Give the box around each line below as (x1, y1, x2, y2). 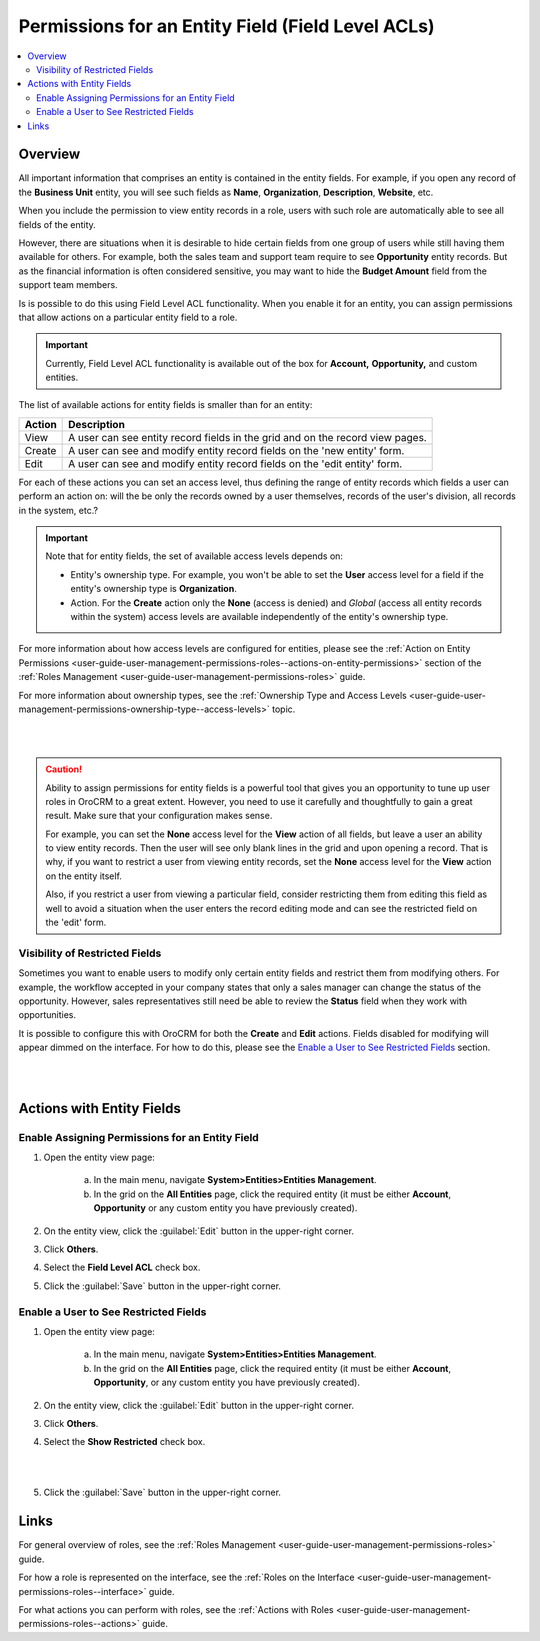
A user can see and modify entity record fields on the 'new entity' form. (68, 443, 405, 457)
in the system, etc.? (18, 504, 99, 516)
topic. (271, 703, 296, 715)
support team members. (18, 279, 119, 291)
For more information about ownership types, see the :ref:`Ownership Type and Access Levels (18, 689, 407, 701)
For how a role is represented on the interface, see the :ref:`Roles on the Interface (18, 1571, 355, 1584)
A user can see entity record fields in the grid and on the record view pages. (68, 430, 427, 444)
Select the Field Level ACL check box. (43, 1261, 201, 1274)
